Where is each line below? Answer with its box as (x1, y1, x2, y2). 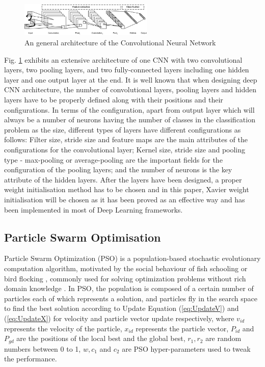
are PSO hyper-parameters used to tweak (122, 343, 251, 354)
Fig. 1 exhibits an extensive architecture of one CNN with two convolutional (4, 54, 243, 65)
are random (205, 333, 242, 344)
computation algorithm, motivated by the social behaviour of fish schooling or (4, 263, 248, 273)
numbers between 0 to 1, (4, 343, 81, 354)
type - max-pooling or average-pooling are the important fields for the (4, 154, 223, 165)
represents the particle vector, (136, 323, 229, 333)
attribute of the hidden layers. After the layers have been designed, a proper (4, 174, 242, 185)
